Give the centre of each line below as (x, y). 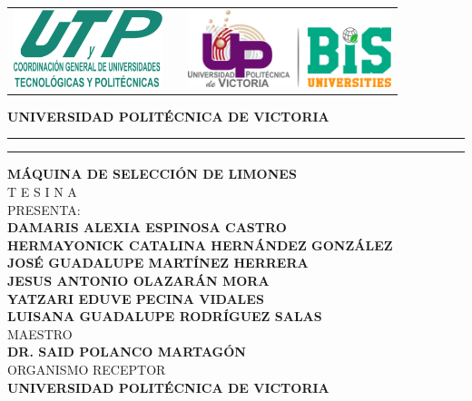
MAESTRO (40, 333)
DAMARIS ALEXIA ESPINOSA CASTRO (147, 227)
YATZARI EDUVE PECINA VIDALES (136, 298)
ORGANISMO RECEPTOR (87, 369)
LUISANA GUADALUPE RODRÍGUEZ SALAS (165, 316)
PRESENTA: (44, 209)
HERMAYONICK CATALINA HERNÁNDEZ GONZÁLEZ (200, 245)
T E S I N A (42, 192)
